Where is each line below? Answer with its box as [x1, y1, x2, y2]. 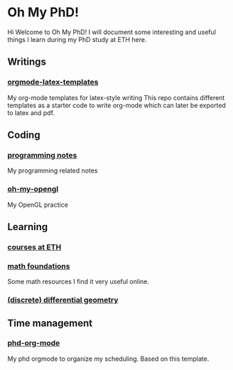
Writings [7, 56, 46, 68]
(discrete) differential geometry [7, 295, 119, 305]
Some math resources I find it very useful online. [7, 278, 149, 286]
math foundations [7, 261, 70, 271]
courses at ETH [7, 242, 62, 252]
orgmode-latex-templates [7, 77, 99, 87]
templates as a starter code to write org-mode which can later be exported [7, 101, 226, 109]
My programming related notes [7, 166, 98, 175]
